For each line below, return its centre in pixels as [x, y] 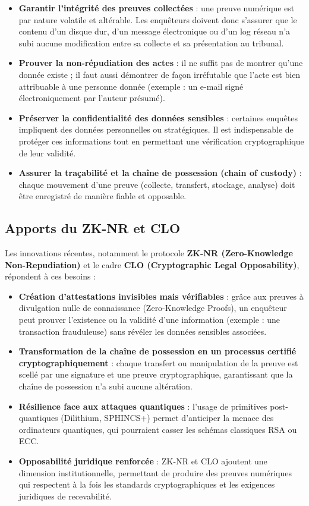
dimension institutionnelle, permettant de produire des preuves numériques [155, 472]
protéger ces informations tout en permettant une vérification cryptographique [161, 141]
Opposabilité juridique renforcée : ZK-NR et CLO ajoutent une [143, 461]
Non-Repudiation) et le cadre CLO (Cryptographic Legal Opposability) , [152, 264]
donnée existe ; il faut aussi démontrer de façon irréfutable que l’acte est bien [160, 74]
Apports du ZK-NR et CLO [93, 228]
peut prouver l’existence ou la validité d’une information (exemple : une [149, 320]
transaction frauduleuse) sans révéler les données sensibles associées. [143, 331]
